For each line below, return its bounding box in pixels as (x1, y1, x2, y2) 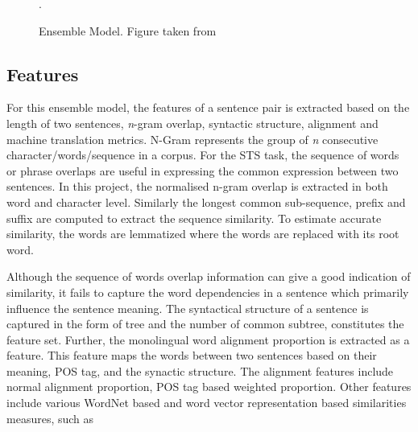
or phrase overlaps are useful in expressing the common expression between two (6, 162, 399, 179)
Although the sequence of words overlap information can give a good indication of (6, 268, 411, 285)
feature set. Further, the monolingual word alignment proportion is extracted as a (6, 331, 410, 348)
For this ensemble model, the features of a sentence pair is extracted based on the (6, 99, 410, 116)
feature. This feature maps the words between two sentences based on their (6, 347, 377, 364)
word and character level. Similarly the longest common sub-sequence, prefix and (6, 193, 406, 210)
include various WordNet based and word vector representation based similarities (6, 394, 407, 411)
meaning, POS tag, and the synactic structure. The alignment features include (6, 362, 394, 379)
